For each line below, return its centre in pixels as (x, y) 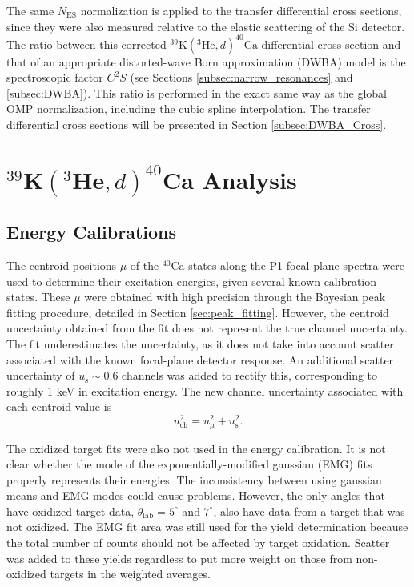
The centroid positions (62, 265)
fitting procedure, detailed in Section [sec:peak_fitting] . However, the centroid (198, 312)
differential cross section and (331, 44)
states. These (38, 297)
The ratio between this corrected (86, 44)
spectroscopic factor (55, 77)
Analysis (249, 179)
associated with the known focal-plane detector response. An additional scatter (200, 359)
